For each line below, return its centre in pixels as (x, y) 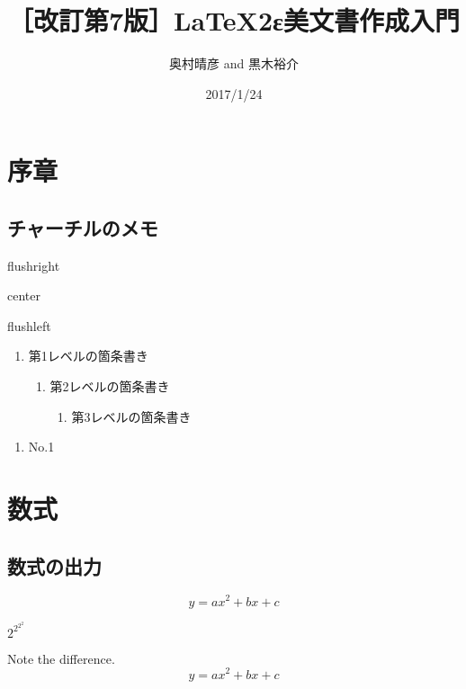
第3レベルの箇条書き (131, 416)
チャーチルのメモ (83, 227)
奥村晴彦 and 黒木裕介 (234, 63)
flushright (34, 265)
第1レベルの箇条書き (88, 356)
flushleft (29, 325)
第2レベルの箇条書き (110, 386)
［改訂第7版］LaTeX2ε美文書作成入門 (234, 20)
